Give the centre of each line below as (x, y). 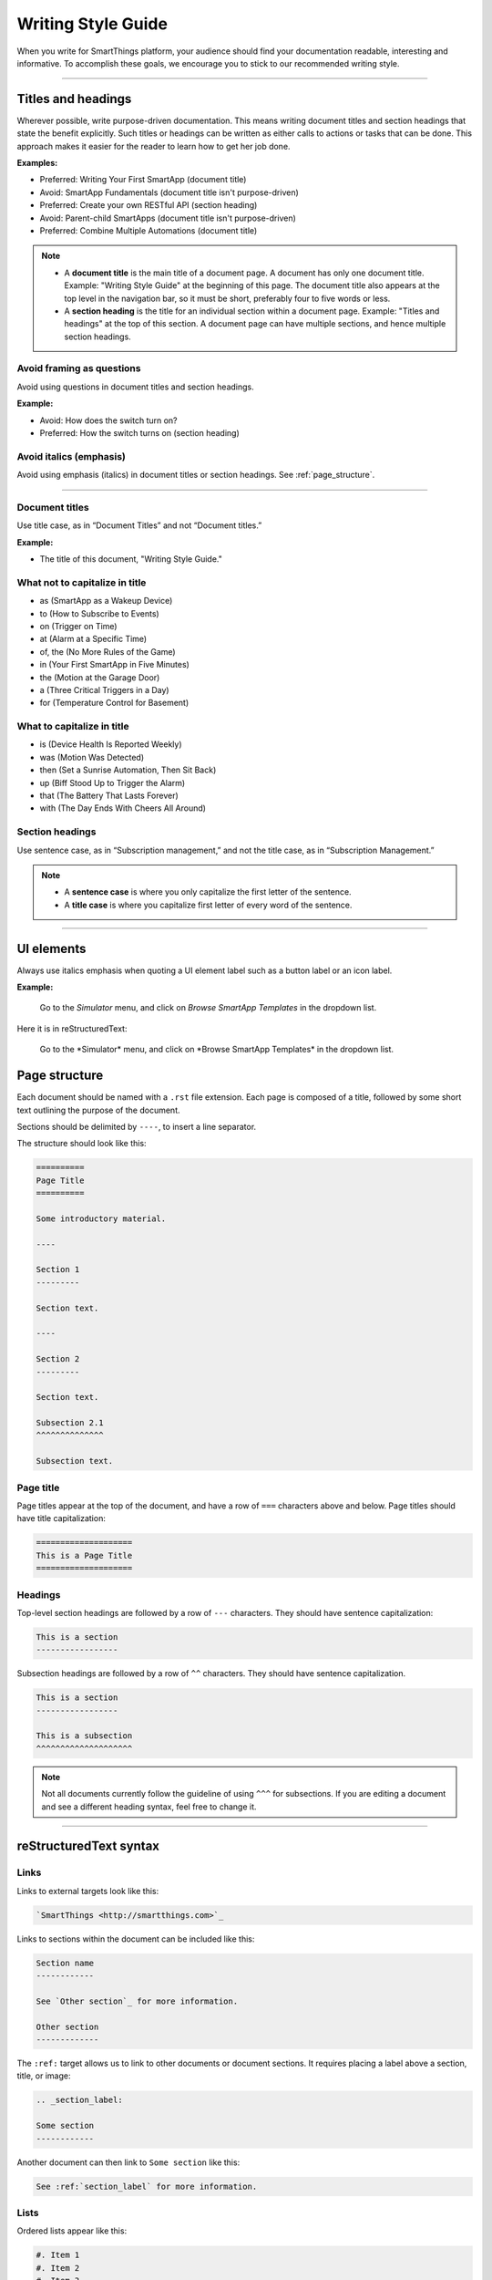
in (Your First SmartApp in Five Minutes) (115, 665)
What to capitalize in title (73, 727)
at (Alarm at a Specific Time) (93, 639)
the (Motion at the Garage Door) (100, 677)
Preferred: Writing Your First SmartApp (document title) (143, 180)
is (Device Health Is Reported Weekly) (111, 744)
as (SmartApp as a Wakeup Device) (106, 601)
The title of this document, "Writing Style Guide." (131, 559)
